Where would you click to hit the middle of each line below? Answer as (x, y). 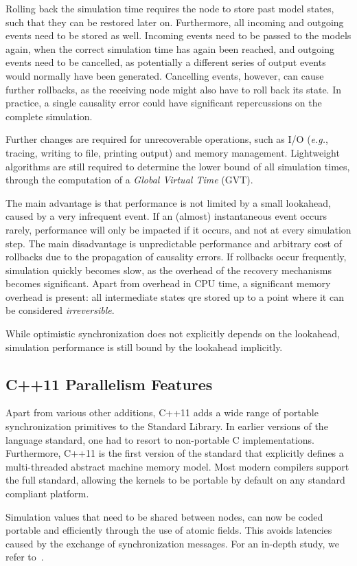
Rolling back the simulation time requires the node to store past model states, (170, 8)
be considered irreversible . (60, 310)
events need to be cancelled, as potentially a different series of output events (166, 62)
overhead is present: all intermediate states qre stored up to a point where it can (175, 296)
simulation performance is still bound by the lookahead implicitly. (144, 347)
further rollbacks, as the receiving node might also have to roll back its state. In (174, 89)
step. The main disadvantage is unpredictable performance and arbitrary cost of (174, 243)
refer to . (25, 557)
